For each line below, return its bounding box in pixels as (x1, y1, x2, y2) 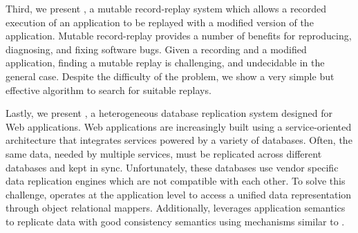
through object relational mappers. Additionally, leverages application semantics (6, 201, 346, 215)
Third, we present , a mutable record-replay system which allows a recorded (6, 1, 327, 15)
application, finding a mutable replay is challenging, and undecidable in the (6, 55, 325, 70)
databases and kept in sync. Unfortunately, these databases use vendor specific (6, 160, 339, 174)
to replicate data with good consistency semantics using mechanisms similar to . (6, 214, 345, 228)
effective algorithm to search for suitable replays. (6, 82, 211, 97)
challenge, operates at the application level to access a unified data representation (6, 187, 352, 201)
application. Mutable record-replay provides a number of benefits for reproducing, (6, 28, 352, 43)
